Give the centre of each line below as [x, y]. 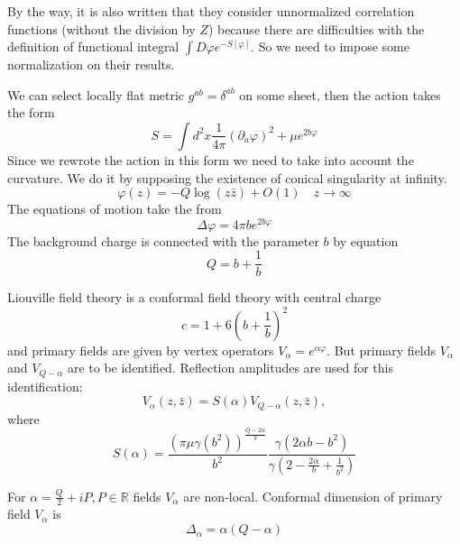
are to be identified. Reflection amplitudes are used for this [230, 368]
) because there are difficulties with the [316, 28]
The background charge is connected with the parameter [163, 240]
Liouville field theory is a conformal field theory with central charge [194, 297]
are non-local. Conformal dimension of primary [313, 496]
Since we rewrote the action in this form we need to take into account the [211, 159]
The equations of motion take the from [115, 209]
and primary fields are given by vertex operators [141, 350]
